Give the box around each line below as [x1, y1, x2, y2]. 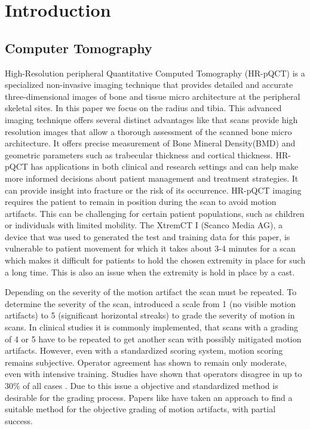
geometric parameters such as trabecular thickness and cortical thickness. [5, 148, 273, 161]
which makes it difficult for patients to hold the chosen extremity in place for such [5, 254, 306, 266]
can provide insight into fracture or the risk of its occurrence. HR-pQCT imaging [5, 183, 302, 196]
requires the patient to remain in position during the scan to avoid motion [5, 195, 277, 208]
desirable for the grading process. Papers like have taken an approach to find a [5, 391, 293, 403]
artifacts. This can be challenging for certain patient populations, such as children [5, 207, 305, 219]
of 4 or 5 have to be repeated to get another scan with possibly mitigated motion [5, 332, 302, 345]
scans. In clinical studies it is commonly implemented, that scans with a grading [5, 321, 298, 333]
